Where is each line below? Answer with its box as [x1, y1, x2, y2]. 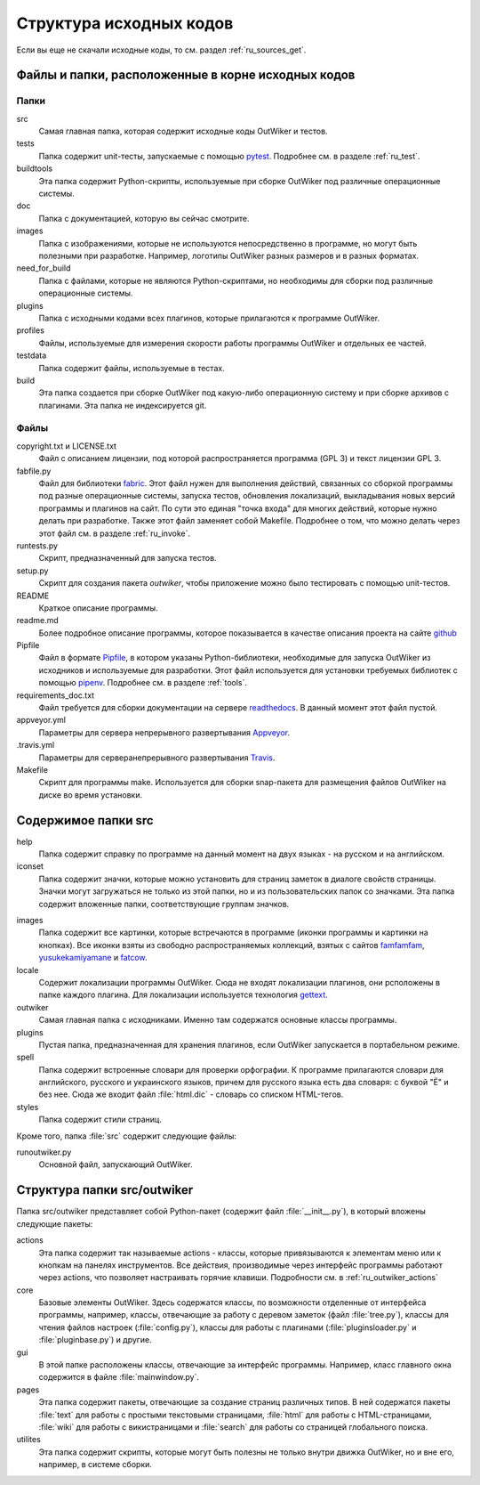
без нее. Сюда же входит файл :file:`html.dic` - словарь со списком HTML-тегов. [38, 1089, 344, 1100]
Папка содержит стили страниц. [38, 1114, 162, 1125]
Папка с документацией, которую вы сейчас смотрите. [38, 213, 250, 223]
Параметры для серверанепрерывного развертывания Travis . [38, 752, 276, 763]
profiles [16, 325, 44, 336]
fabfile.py [16, 466, 52, 476]
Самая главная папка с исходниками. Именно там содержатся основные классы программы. [38, 1015, 397, 1026]
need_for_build [16, 263, 71, 273]
